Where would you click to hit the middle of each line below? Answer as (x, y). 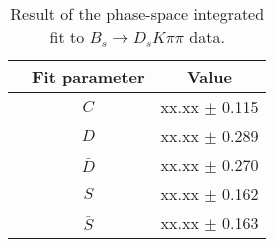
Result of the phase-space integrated (137, 13)
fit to (67, 36)
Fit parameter (88, 76)
